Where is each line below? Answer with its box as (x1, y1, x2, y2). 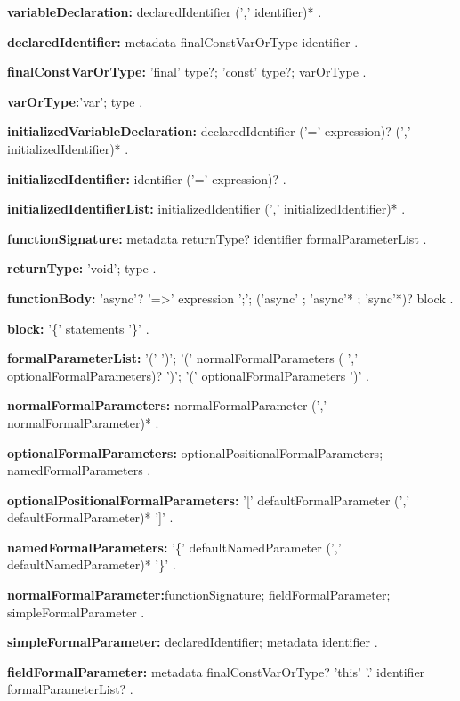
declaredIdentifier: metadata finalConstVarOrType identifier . (7, 32, 359, 51)
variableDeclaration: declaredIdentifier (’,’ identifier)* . (7, 3, 322, 20)
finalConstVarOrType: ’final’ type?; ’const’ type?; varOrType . (7, 62, 367, 81)
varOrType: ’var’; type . (7, 92, 143, 110)
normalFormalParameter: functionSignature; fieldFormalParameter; (7, 585, 391, 604)
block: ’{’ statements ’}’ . (7, 318, 149, 337)
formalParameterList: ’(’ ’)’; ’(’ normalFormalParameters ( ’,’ (7, 349, 359, 367)
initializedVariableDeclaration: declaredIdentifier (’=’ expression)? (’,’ (7, 122, 411, 141)
